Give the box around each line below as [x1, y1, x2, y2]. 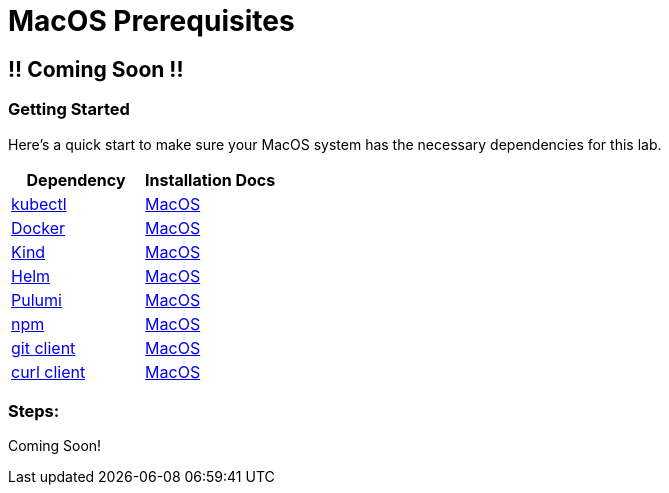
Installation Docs [145, 169, 276, 190]
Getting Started [8, 99, 130, 120]
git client [11, 337, 76, 358]
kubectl [11, 193, 67, 214]
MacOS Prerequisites [8, 4, 295, 38]
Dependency [26, 169, 126, 190]
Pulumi [11, 289, 62, 310]
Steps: [8, 400, 60, 421]
